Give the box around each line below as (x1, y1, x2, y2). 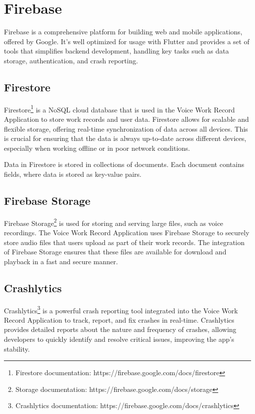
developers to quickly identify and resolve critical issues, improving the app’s (4, 333, 234, 344)
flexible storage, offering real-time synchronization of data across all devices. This (4, 123, 248, 134)
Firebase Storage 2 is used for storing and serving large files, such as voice (4, 216, 224, 228)
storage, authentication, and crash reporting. (4, 55, 138, 65)
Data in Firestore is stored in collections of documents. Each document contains (4, 159, 244, 169)
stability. (4, 343, 30, 354)
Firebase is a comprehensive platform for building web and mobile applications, (4, 27, 243, 37)
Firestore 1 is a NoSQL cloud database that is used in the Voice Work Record (4, 103, 235, 114)
